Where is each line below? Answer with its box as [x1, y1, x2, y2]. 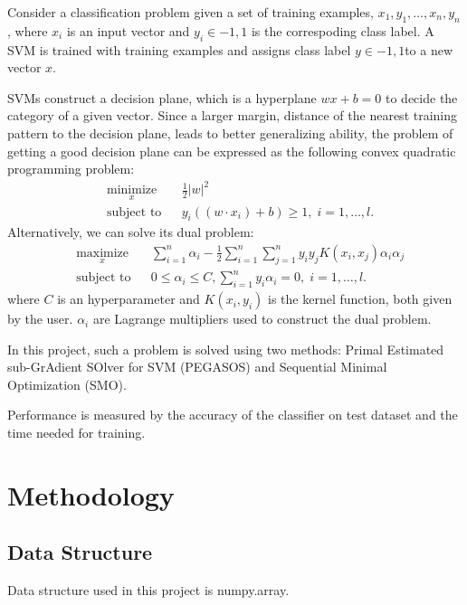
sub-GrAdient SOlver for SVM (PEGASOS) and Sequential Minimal [7, 357, 387, 376]
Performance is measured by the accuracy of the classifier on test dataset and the [7, 405, 458, 424]
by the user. [7, 309, 73, 328]
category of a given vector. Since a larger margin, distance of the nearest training [7, 106, 458, 125]
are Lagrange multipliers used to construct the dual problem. [92, 309, 432, 328]
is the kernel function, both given [268, 289, 453, 308]
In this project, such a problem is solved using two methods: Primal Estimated [7, 339, 444, 358]
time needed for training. [7, 423, 146, 442]
